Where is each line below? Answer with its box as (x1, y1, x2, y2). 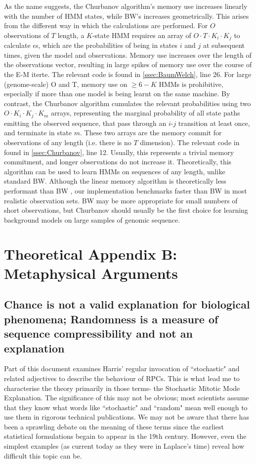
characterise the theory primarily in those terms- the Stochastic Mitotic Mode (4, 383, 240, 393)
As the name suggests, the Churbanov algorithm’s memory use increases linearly (4, 1, 248, 11)
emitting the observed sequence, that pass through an (4, 117, 167, 128)
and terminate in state (4, 127, 72, 138)
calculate (4, 40, 31, 50)
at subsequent (203, 40, 245, 50)
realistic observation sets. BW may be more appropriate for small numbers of (4, 195, 238, 205)
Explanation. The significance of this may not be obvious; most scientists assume (4, 392, 249, 403)
